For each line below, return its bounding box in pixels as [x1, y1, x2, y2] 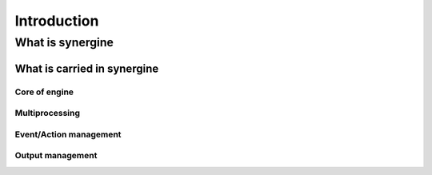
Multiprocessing [14, 108, 80, 119]
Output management [14, 150, 98, 161]
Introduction [14, 12, 99, 30]
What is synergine [14, 35, 114, 50]
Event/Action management [14, 129, 122, 140]
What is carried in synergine [14, 62, 159, 75]
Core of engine [14, 86, 74, 97]
